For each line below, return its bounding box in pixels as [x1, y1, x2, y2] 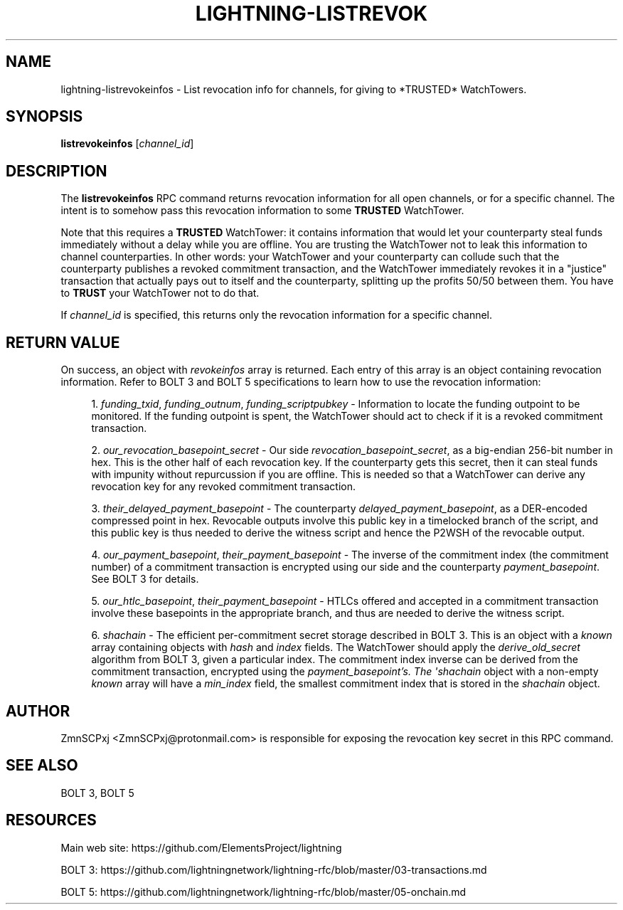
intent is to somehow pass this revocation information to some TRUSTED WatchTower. [60, 204, 464, 217]
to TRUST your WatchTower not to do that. [60, 287, 260, 300]
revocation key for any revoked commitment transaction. [91, 480, 356, 493]
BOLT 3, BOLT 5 [60, 786, 134, 799]
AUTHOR [6, 702, 70, 720]
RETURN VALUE [6, 333, 120, 351]
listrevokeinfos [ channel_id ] [60, 137, 194, 150]
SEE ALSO [6, 756, 78, 775]
